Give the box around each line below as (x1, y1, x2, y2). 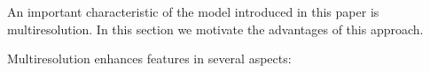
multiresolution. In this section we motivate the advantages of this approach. (7, 19, 424, 38)
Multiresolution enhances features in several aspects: (7, 49, 292, 68)
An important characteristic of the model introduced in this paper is (7, 3, 379, 20)
